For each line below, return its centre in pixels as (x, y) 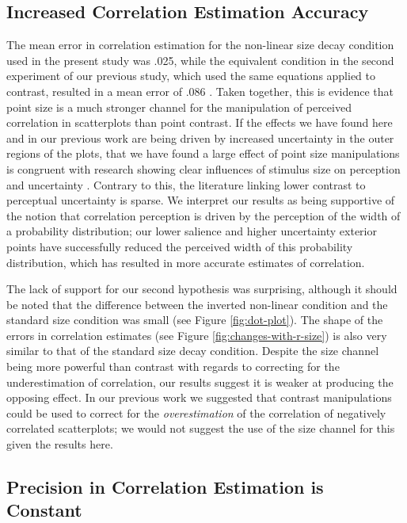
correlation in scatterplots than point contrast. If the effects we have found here (200, 122)
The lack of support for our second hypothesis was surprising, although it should (202, 289)
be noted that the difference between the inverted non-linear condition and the (197, 304)
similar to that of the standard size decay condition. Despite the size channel (193, 351)
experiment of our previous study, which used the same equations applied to (191, 76)
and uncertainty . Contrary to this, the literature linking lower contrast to (186, 184)
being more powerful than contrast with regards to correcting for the (173, 366)
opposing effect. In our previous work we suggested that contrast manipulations (199, 397)
